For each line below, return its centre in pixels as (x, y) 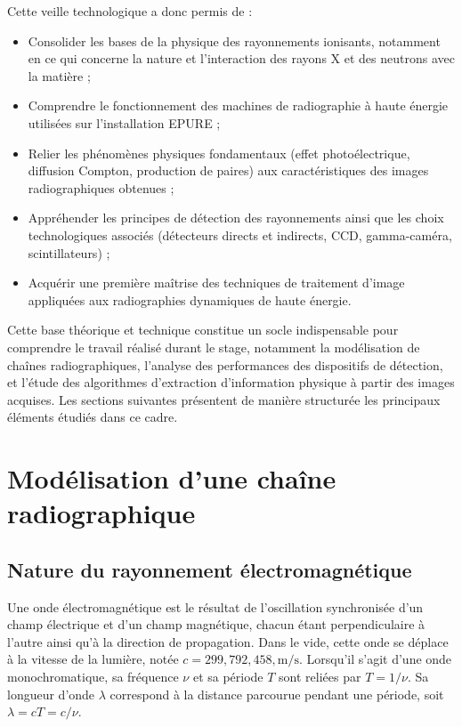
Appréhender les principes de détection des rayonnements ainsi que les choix (236, 218)
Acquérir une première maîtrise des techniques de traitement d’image (216, 283)
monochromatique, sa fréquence (93, 677)
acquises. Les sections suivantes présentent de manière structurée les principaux (224, 399)
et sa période (228, 677)
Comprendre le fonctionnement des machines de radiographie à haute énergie (238, 105)
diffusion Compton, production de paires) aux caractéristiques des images (228, 170)
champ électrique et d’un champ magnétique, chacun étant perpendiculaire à (216, 624)
